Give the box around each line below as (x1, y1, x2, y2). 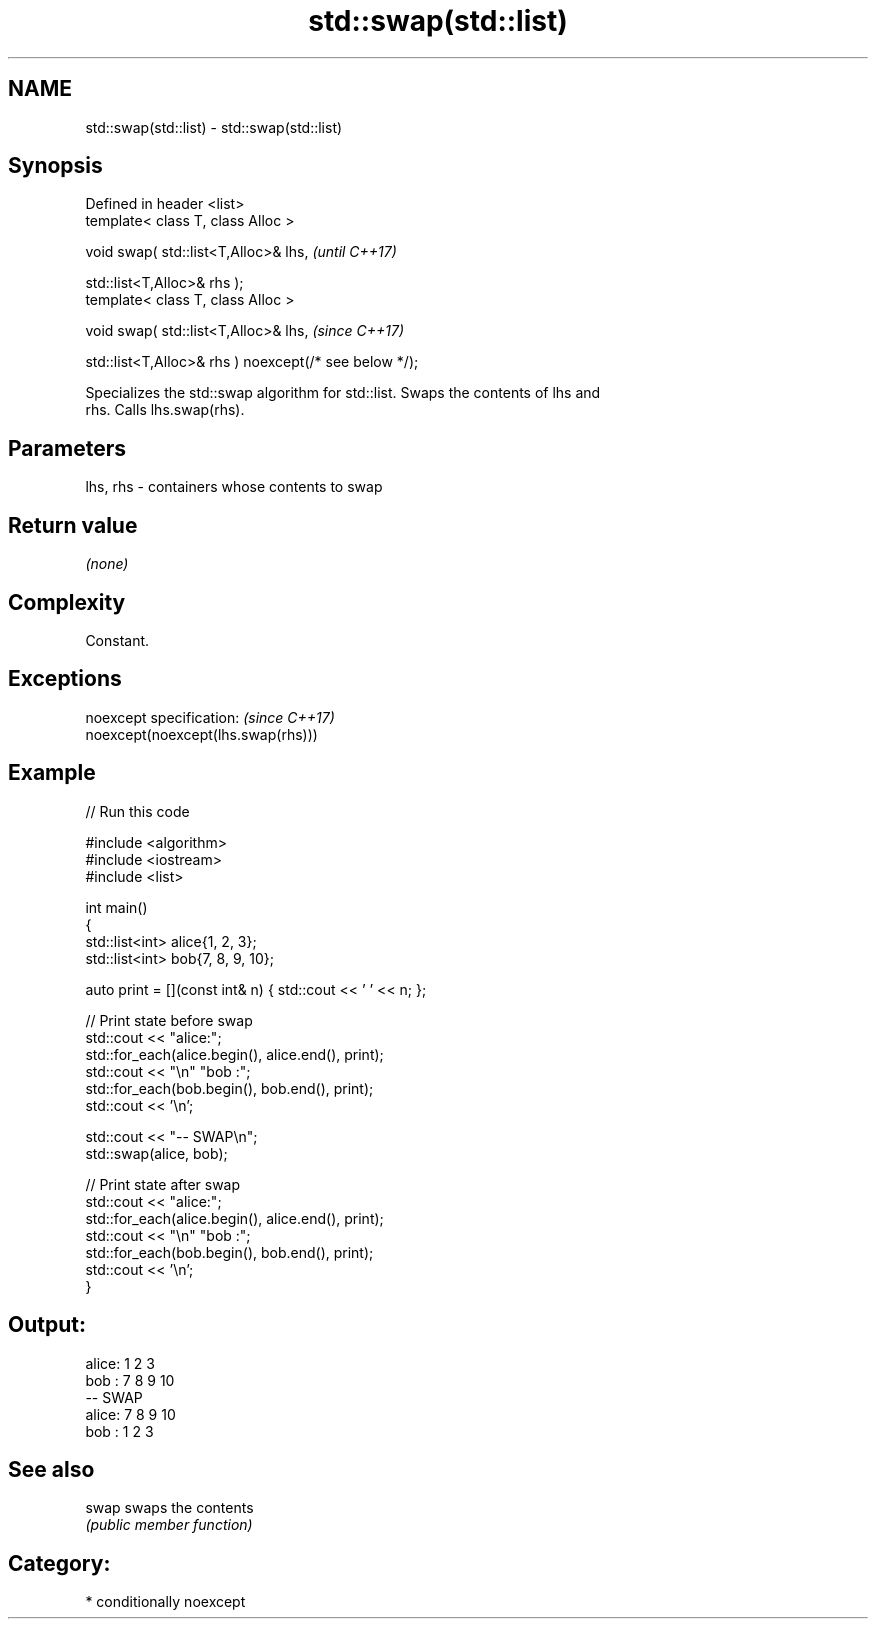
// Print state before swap (85, 1011, 253, 1029)
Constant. (85, 631, 150, 649)
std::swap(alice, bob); (85, 1144, 228, 1162)
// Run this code (85, 802, 190, 820)
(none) (85, 555, 129, 573)
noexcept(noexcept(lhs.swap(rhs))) (85, 725, 318, 743)
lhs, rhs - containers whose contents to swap (85, 478, 383, 496)
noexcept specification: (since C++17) (85, 708, 335, 726)
